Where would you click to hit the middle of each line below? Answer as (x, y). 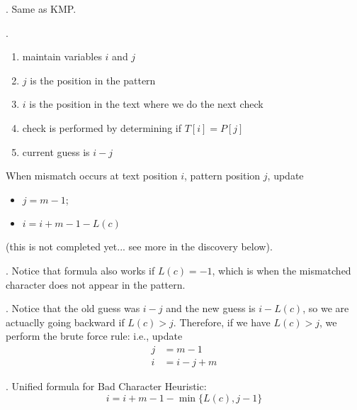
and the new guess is (211, 308)
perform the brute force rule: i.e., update (94, 336)
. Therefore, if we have (222, 322)
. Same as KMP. (41, 9)
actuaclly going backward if (65, 322)
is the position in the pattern (93, 80)
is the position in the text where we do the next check (146, 104)
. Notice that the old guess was (73, 308)
